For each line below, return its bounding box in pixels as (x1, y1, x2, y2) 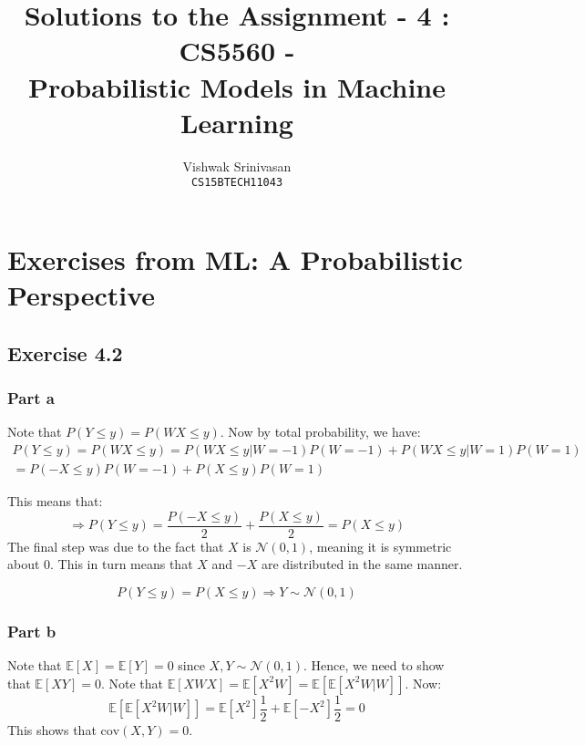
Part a (7, 387, 55, 409)
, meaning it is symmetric (309, 536, 452, 555)
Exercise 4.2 (7, 338, 123, 367)
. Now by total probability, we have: (220, 422, 421, 441)
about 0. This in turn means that (7, 554, 193, 574)
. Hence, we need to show (303, 656, 445, 675)
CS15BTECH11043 (190, 176, 283, 190)
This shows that (7, 720, 97, 739)
